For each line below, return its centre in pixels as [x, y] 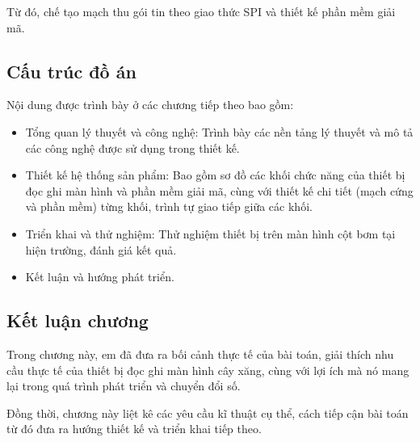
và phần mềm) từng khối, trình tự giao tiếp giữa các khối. [169, 206]
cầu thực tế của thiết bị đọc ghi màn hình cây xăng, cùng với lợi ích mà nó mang [208, 370]
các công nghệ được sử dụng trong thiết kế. [132, 147]
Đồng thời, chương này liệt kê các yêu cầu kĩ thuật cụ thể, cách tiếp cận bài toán [208, 413]
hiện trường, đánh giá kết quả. [101, 249]
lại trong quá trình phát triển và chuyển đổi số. [124, 386]
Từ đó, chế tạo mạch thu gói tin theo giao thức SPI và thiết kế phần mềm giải [201, 11]
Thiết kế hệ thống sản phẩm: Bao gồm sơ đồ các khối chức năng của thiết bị [215, 175]
